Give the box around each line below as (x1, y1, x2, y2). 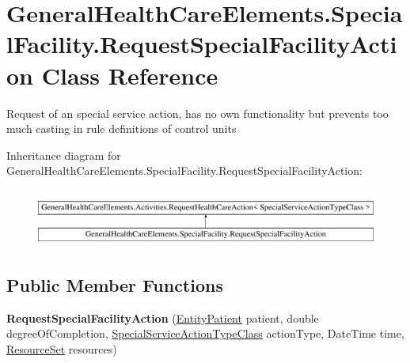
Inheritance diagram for (6, 146, 121, 163)
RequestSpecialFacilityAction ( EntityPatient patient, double (6, 309, 319, 326)
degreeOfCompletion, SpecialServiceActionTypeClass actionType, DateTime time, (6, 325, 404, 342)
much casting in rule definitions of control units (6, 120, 237, 137)
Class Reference (41, 59, 218, 91)
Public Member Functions (6, 272, 223, 297)
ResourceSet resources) (6, 340, 117, 357)
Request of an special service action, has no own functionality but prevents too (6, 104, 389, 121)
